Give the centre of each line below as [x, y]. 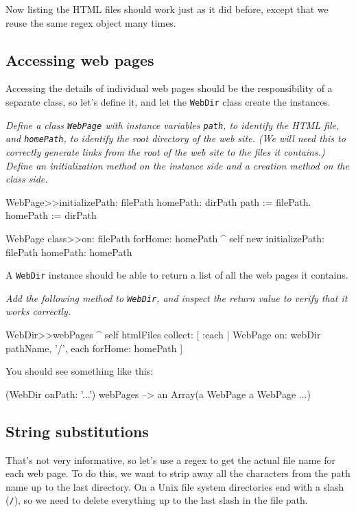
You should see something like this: [79, 371]
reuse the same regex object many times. [91, 22]
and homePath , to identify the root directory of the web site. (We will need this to [176, 138]
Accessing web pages [80, 59]
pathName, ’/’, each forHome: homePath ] [94, 348]
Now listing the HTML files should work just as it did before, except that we [167, 9]
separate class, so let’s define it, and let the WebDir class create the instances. [168, 101]
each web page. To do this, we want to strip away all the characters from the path [178, 473]
